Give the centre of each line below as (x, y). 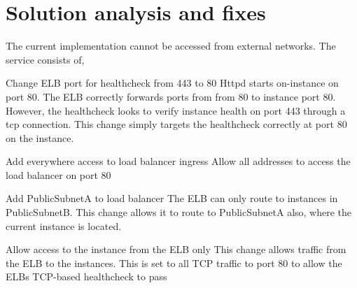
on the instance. (40, 137)
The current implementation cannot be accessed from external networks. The (171, 46)
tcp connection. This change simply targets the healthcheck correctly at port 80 (176, 124)
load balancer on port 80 (58, 174)
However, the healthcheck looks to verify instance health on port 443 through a (176, 110)
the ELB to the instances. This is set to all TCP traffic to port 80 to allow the (174, 262)
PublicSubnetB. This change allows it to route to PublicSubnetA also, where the (179, 212)
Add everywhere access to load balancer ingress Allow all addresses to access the (178, 161)
